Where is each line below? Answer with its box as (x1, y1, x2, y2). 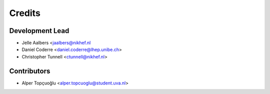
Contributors (9, 66, 50, 75)
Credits (9, 7, 41, 18)
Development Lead (9, 26, 69, 35)
